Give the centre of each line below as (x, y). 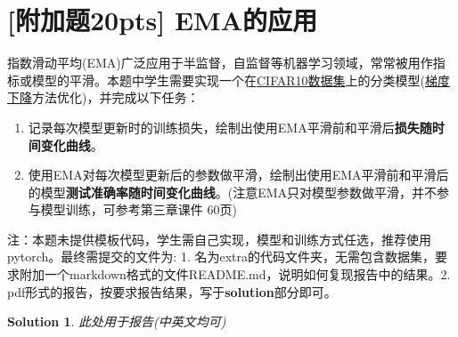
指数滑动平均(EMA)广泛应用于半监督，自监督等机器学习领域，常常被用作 (220, 63)
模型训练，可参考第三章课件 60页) (139, 209)
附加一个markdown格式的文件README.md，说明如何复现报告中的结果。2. (235, 274)
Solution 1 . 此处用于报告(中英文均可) (117, 321)
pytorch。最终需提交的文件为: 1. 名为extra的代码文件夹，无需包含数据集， (221, 257)
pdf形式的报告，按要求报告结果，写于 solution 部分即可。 (172, 291)
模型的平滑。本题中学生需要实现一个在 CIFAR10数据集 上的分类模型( (229, 80)
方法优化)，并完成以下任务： (116, 97)
